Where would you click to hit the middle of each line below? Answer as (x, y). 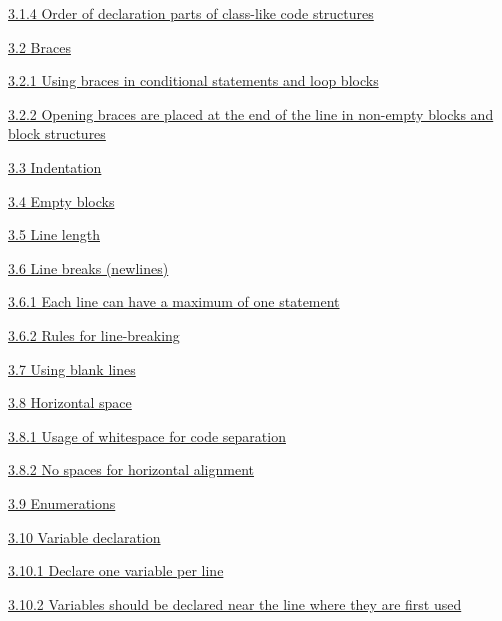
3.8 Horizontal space (70, 402)
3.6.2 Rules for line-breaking (94, 334)
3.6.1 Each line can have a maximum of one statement (174, 301)
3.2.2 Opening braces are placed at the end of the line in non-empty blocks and (251, 113)
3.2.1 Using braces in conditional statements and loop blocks (193, 80)
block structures (57, 133)
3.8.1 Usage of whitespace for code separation (147, 435)
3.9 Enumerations (62, 502)
